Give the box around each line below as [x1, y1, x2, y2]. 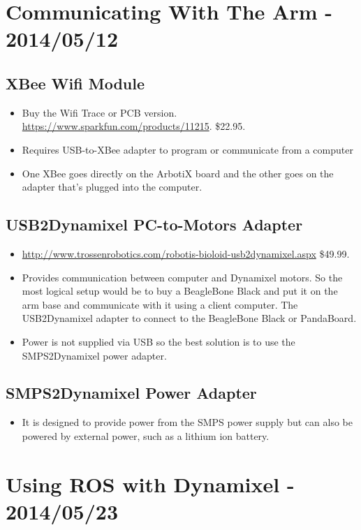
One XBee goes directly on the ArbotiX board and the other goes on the [22, 165, 334, 180]
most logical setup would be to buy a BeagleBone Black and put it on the [22, 284, 338, 298]
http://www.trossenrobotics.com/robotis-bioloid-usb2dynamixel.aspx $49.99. [22, 246, 350, 260]
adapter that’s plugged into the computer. [22, 179, 202, 194]
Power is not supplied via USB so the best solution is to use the [22, 334, 295, 348]
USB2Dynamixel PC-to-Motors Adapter [6, 214, 303, 235]
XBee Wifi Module [6, 72, 145, 94]
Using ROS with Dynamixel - [6, 469, 295, 498]
